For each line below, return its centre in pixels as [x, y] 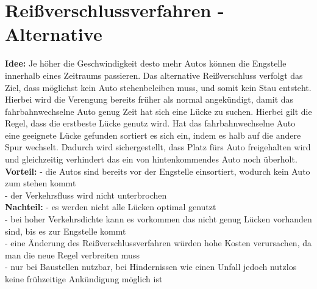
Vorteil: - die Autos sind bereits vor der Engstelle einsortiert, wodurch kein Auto [158, 171]
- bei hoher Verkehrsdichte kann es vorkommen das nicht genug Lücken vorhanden [158, 219]
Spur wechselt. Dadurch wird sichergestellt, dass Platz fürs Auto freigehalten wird [158, 147]
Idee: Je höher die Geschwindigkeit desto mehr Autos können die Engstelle [146, 63]
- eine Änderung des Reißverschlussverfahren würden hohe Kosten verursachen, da [158, 243]
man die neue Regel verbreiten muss [72, 254]
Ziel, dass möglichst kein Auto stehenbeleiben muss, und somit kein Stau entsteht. [158, 87]
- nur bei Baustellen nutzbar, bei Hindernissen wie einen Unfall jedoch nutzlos [151, 267]
